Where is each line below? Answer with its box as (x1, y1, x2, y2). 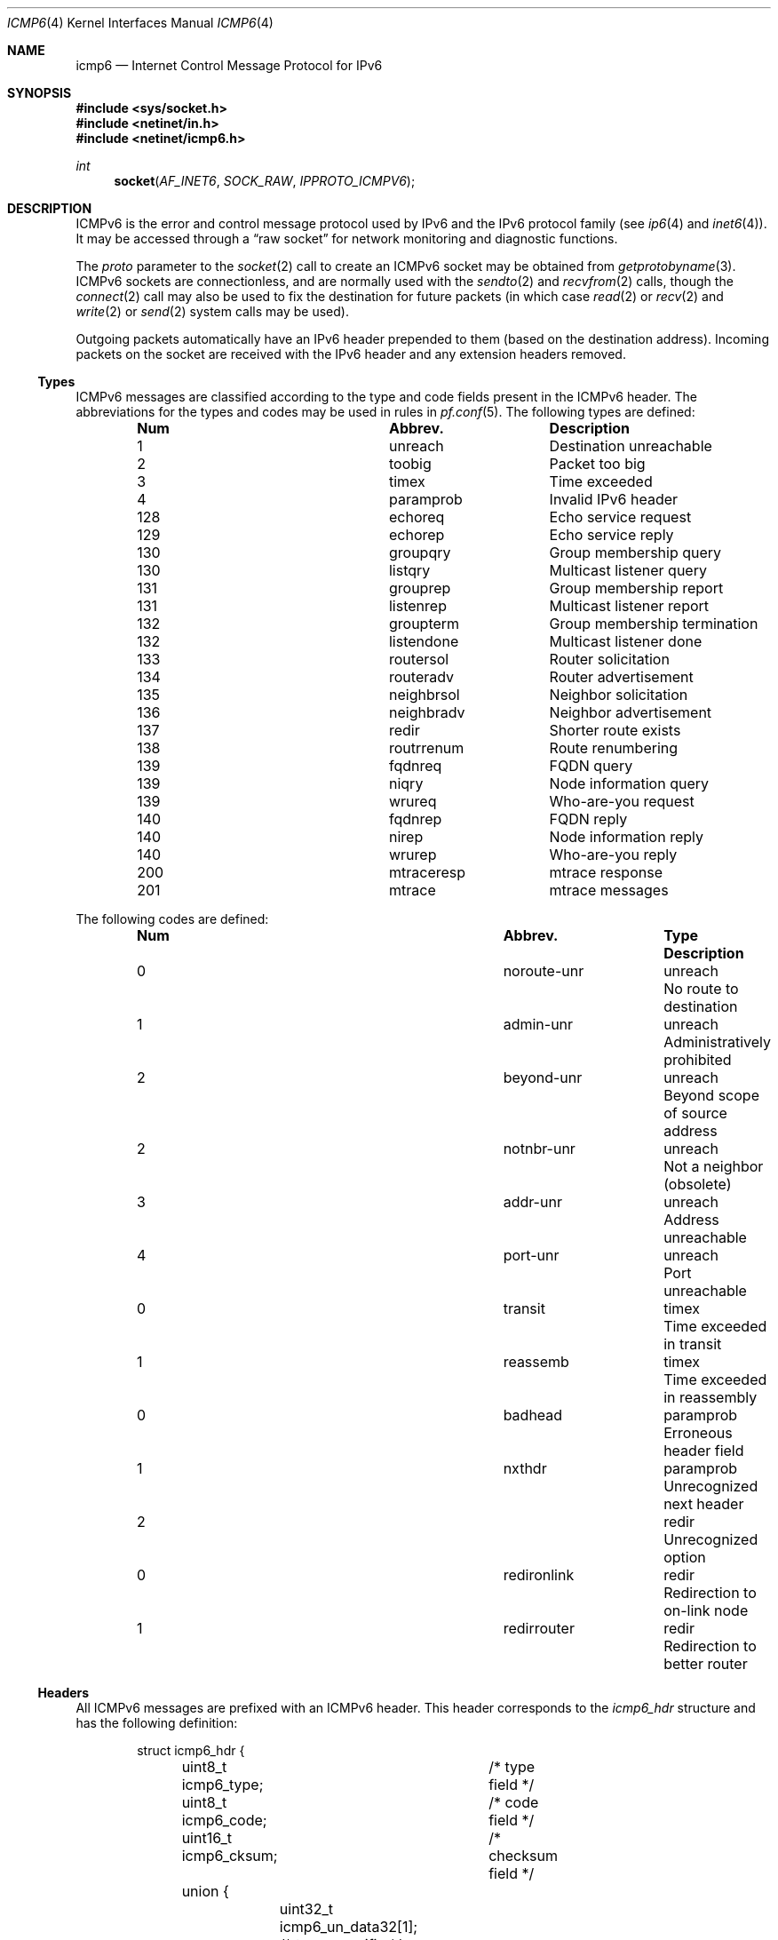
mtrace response (549, 863, 663, 881)
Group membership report (549, 579, 724, 597)
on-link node (663, 1602, 749, 1619)
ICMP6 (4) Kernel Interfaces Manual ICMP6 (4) (7, 15, 274, 30)
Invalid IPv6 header (549, 490, 679, 508)
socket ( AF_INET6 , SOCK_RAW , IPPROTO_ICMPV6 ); (114, 173, 416, 188)
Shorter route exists (549, 721, 681, 739)
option (663, 1548, 706, 1566)
